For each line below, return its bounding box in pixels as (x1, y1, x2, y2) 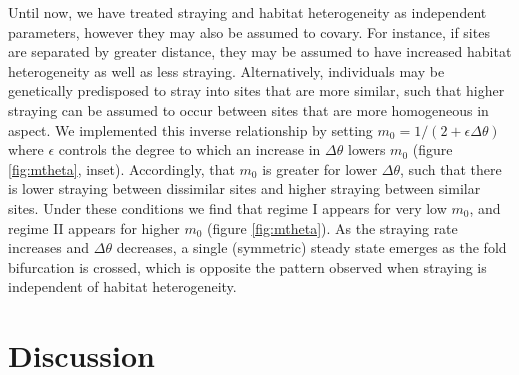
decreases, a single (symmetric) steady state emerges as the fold (116, 237, 507, 258)
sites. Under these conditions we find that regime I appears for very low (8, 197, 447, 218)
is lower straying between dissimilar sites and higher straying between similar (8, 178, 481, 199)
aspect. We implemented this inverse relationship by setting (8, 119, 373, 140)
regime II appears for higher (8, 217, 180, 238)
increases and (8, 237, 90, 258)
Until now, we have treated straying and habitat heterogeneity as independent (8, 2, 487, 22)
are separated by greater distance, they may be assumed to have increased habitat (8, 41, 512, 62)
